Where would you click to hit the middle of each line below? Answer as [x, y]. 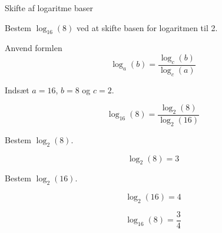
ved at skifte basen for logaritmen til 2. [147, 27]
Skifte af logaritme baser [49, 8]
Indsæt [17, 90]
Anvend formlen [34, 48]
